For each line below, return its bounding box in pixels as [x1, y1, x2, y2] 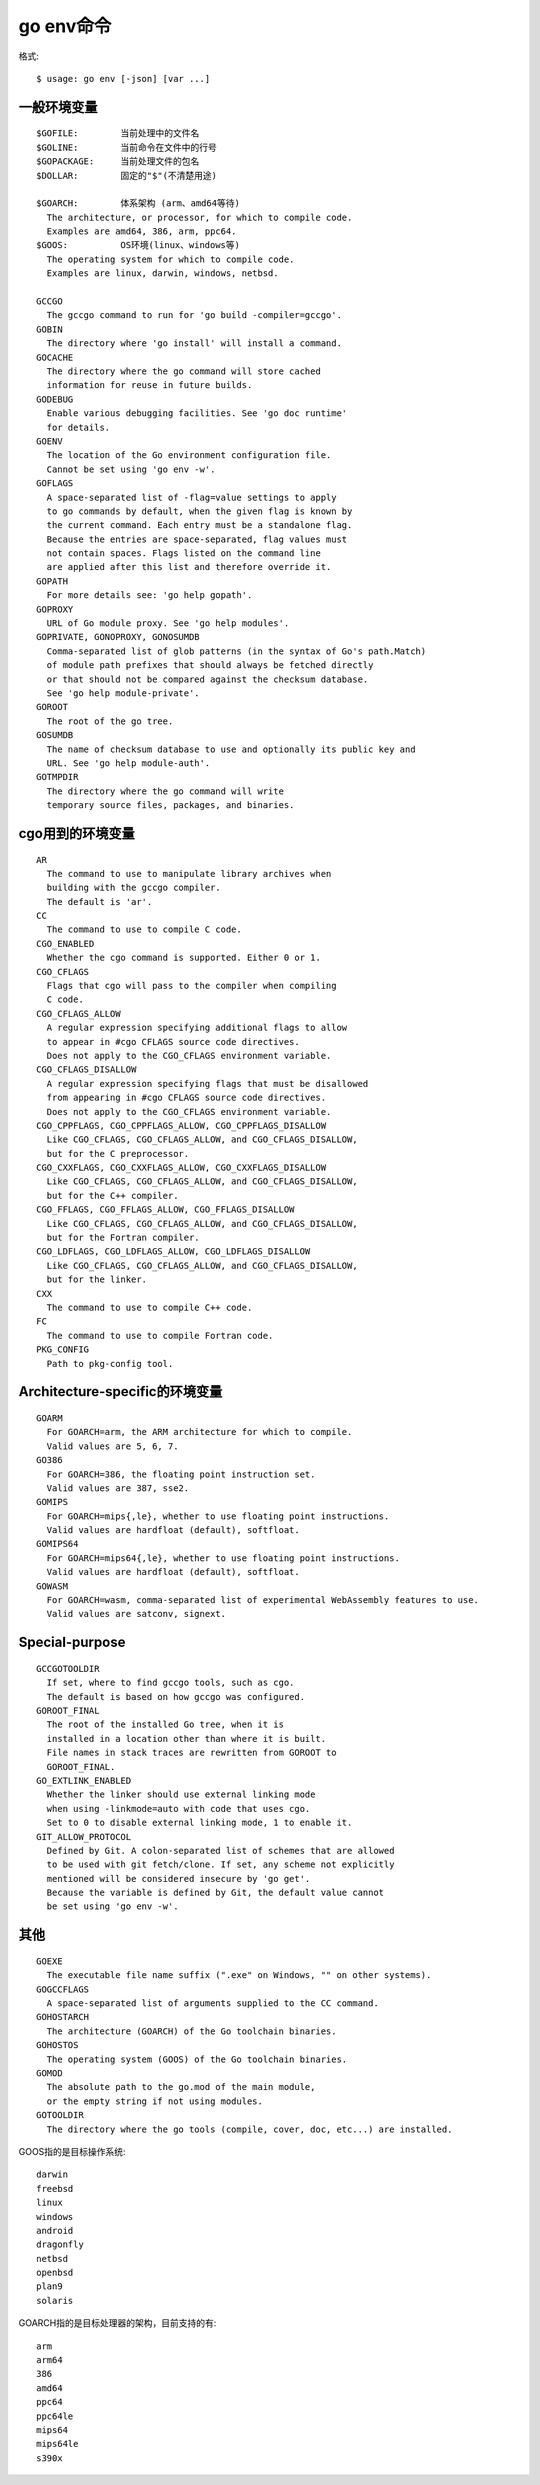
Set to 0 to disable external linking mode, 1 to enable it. [46, 1817, 353, 1829]
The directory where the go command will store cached [46, 365, 322, 377]
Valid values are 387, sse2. [46, 1482, 190, 1494]
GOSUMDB [36, 730, 74, 741]
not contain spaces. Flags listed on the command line [46, 548, 322, 559]
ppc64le [36, 2410, 74, 2422]
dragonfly [36, 2239, 84, 2250]
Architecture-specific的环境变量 [18, 1383, 223, 1400]
